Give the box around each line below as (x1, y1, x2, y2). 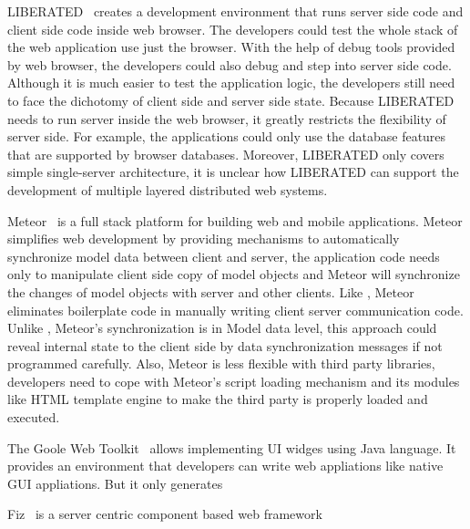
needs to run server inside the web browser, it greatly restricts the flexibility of (7, 109, 446, 128)
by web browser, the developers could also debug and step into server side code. (7, 55, 452, 74)
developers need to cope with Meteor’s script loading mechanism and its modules (7, 371, 460, 390)
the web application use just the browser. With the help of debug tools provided (7, 37, 455, 57)
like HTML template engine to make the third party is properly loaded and (7, 389, 428, 409)
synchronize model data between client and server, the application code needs (7, 246, 440, 265)
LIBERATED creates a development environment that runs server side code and (7, 2, 464, 20)
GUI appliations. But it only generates (7, 473, 223, 493)
